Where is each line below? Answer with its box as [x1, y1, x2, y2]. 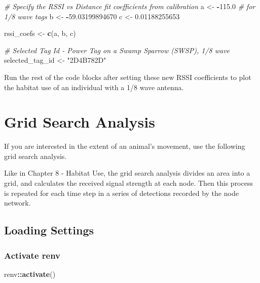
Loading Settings [4, 222, 94, 238]
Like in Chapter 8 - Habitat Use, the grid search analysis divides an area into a [4, 168, 250, 178]
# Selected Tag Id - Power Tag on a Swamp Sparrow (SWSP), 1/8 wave [4, 45, 230, 55]
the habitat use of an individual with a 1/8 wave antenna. [4, 82, 184, 92]
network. [4, 197, 31, 208]
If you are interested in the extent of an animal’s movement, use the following [4, 141, 245, 151]
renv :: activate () [4, 268, 56, 279]
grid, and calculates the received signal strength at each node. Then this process [4, 178, 253, 188]
